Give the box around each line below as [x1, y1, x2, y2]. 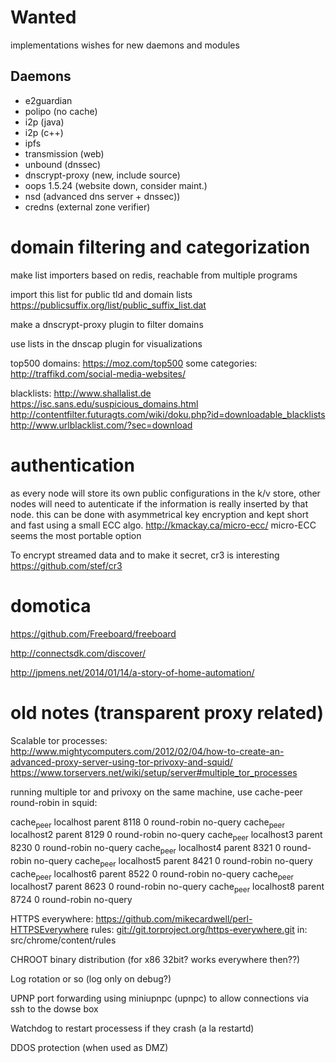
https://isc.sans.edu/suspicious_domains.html [10, 397, 199, 410]
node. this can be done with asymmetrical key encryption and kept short [10, 508, 309, 520]
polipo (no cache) [24, 105, 98, 117]
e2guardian [24, 94, 73, 106]
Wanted [10, 6, 77, 29]
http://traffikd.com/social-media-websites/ [10, 367, 187, 380]
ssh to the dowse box [10, 1003, 99, 1015]
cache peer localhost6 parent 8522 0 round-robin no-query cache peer [10, 867, 294, 882]
